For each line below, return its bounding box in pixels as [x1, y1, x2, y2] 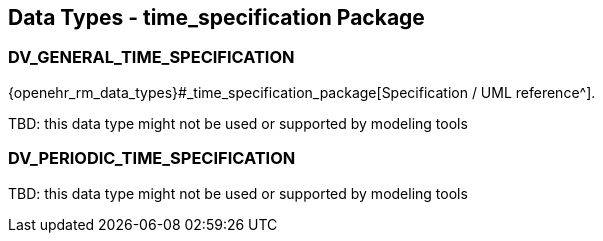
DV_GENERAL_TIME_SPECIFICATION [8, 47, 295, 68]
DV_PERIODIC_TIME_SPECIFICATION [8, 148, 296, 169]
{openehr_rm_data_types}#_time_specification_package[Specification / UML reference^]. [8, 83, 596, 101]
